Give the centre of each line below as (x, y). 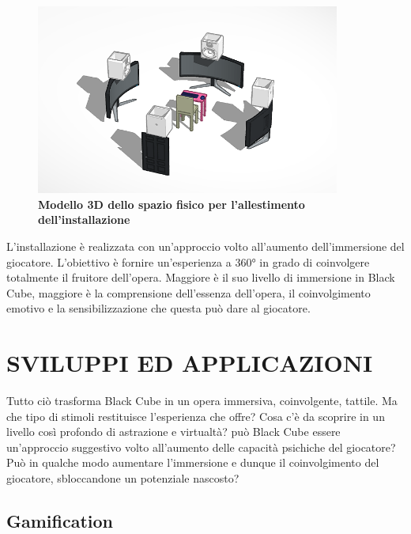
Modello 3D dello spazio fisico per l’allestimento (172, 204)
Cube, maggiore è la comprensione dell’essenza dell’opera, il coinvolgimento (189, 292)
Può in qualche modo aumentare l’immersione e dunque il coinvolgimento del (193, 462)
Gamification (60, 520)
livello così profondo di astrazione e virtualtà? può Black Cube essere (173, 432)
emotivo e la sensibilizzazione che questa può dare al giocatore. (158, 308)
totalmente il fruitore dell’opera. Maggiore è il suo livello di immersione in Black (201, 277)
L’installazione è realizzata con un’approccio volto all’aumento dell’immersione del (205, 246)
